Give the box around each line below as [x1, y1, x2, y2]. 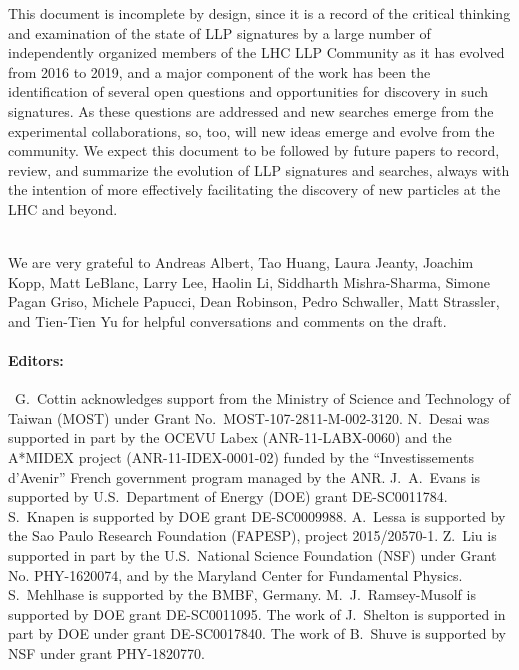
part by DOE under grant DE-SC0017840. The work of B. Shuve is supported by [8, 623, 506, 644]
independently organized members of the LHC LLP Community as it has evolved [8, 42, 505, 63]
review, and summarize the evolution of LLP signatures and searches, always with [8, 159, 510, 180]
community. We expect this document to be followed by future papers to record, [8, 140, 500, 161]
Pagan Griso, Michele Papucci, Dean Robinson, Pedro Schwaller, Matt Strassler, [8, 291, 500, 312]
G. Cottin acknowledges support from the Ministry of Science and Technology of [14, 388, 511, 409]
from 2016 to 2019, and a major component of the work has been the [8, 61, 431, 82]
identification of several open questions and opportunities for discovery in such [8, 81, 489, 102]
